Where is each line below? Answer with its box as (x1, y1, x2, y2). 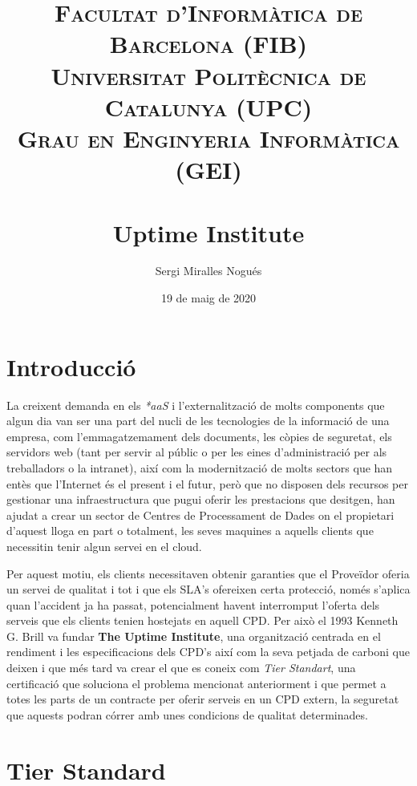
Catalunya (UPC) (104, 90, 313, 123)
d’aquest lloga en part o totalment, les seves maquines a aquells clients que (6, 522, 374, 539)
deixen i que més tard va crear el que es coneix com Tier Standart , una (6, 659, 356, 676)
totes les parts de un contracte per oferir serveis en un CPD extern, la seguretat (6, 691, 399, 707)
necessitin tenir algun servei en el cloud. (6, 537, 202, 554)
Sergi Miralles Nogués (155, 262, 262, 279)
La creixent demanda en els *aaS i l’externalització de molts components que (6, 396, 385, 413)
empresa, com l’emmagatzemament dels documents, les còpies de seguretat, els (6, 427, 392, 444)
